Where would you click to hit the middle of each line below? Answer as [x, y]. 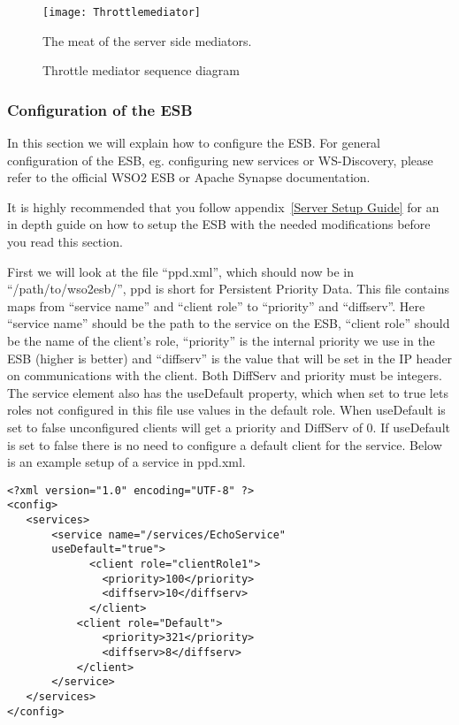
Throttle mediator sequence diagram [142, 70]
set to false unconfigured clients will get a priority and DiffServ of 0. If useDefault [229, 427]
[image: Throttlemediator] [122, 12]
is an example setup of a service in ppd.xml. [126, 462]
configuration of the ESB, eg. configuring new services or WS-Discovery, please [220, 160]
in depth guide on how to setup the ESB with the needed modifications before [219, 224]
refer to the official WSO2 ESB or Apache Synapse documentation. [189, 177]
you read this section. [65, 242]
